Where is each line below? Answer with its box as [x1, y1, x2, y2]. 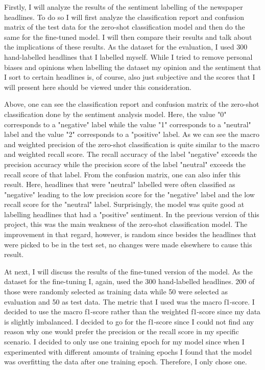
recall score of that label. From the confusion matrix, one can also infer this [4, 169, 241, 179]
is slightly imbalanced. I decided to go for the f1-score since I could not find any [4, 316, 254, 327]
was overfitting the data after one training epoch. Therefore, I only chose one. [4, 356, 247, 367]
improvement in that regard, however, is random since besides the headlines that [4, 229, 257, 240]
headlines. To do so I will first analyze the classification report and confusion [4, 11, 244, 22]
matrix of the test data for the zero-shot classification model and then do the [4, 21, 245, 32]
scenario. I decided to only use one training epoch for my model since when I [4, 336, 245, 346]
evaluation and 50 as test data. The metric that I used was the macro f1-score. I [4, 296, 255, 307]
